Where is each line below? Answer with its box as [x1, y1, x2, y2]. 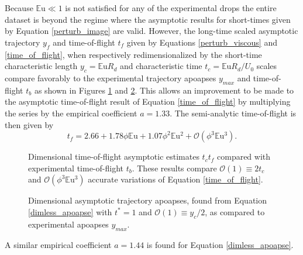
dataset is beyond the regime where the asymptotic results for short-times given [5, 13, 291, 25]
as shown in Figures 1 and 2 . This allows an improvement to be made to [34, 84, 294, 96]
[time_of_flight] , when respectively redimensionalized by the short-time [5, 48, 262, 60]
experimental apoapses [28, 218, 109, 230]
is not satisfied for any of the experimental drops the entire [65, 2, 277, 13]
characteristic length [5, 60, 78, 72]
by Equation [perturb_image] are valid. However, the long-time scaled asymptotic [5, 25, 298, 37]
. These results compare [132, 161, 217, 174]
